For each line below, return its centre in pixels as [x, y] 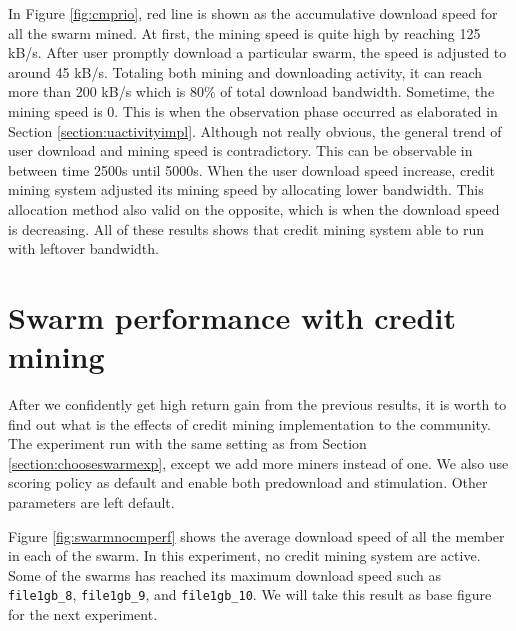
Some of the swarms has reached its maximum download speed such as [224, 574]
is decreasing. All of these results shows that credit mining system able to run [246, 228]
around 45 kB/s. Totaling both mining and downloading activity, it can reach [245, 71]
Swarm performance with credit [232, 316]
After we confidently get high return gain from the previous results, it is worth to [257, 404]
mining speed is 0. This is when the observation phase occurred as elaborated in [253, 110]
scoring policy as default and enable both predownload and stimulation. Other [248, 482]
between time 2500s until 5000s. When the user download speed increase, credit [251, 169]
